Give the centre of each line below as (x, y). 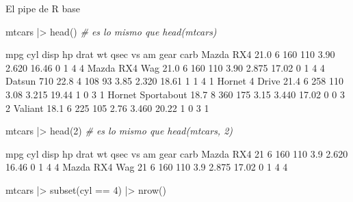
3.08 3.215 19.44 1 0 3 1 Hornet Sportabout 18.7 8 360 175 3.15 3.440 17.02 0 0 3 (175, 94)
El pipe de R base (43, 8)
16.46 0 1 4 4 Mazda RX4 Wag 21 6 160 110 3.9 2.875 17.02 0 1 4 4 (147, 167)
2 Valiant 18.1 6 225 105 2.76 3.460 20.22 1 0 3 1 (107, 107)
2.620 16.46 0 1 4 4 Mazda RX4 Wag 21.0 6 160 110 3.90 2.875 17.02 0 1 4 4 (165, 67)
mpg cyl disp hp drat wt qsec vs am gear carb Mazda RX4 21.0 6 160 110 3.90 (170, 54)
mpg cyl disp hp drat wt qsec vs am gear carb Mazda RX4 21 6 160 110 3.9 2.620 (177, 153)
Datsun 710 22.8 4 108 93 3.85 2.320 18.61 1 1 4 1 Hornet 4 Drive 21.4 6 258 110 (174, 81)
